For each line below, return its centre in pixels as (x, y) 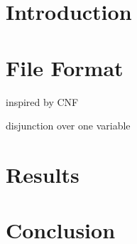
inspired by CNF (42, 101)
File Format (65, 67)
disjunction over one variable (68, 126)
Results (43, 174)
